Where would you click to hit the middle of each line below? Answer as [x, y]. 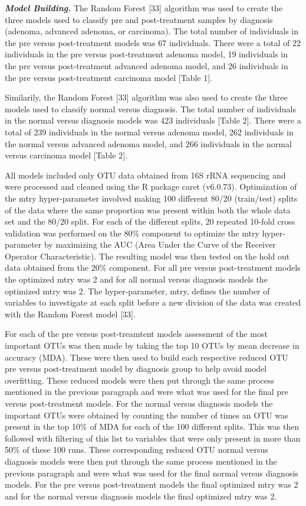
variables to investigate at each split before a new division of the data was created [153, 302]
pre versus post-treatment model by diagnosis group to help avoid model [136, 369]
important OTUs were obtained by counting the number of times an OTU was [147, 415]
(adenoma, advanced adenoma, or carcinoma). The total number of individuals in [152, 31]
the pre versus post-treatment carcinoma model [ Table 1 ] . [108, 77]
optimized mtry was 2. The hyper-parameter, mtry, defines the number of [137, 291]
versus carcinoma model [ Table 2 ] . [66, 155]
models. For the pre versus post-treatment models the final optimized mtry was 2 [152, 484]
